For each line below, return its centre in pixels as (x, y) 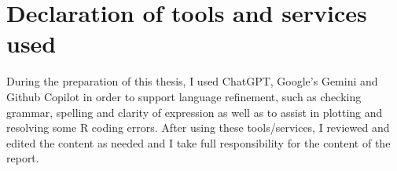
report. (23, 158)
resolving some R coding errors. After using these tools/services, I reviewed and (198, 127)
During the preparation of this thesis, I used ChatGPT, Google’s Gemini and (192, 81)
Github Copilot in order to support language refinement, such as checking (184, 96)
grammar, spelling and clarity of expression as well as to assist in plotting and (195, 112)
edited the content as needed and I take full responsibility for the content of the (198, 142)
